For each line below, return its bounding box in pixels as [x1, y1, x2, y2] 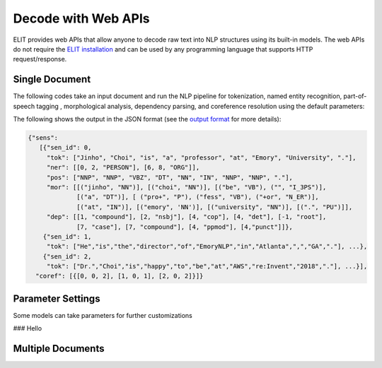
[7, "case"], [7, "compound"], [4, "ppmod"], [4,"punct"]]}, [76, 222, 294, 231]
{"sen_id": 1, [42, 232, 92, 240]
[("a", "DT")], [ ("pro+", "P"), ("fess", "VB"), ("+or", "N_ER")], [76, 193, 320, 201]
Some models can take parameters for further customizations [13, 311, 192, 319]
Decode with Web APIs [13, 11, 150, 26]
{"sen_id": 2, [42, 252, 92, 261]
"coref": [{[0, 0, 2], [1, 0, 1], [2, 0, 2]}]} [35, 272, 204, 280]
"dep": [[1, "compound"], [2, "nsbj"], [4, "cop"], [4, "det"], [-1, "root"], [46, 213, 327, 221]
